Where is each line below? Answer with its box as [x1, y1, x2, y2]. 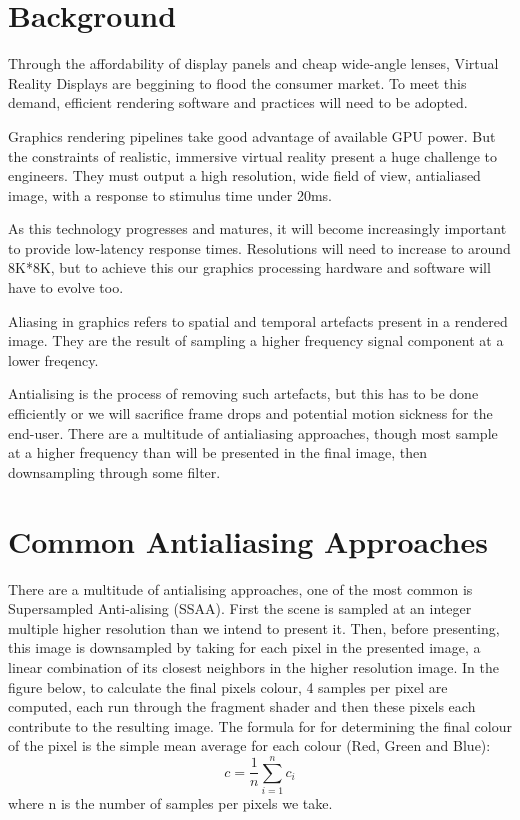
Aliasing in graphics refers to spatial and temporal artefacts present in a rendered [8, 310, 508, 331]
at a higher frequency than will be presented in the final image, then [8, 442, 428, 463]
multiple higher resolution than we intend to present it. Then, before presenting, [8, 617, 500, 638]
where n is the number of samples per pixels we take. [8, 793, 333, 813]
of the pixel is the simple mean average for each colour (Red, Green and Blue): [8, 735, 491, 756]
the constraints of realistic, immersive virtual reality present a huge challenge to [8, 145, 498, 166]
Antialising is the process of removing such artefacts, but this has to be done [8, 383, 479, 404]
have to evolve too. [8, 277, 124, 298]
